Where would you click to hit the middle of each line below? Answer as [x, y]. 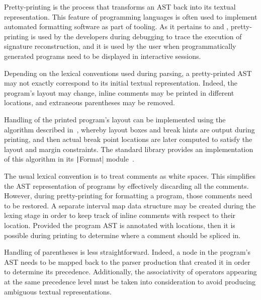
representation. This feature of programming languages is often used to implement [131, 16]
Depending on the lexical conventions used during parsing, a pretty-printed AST [128, 73]
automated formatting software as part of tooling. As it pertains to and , [116, 26]
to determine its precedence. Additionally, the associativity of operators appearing [130, 272]
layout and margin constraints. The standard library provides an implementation [129, 149]
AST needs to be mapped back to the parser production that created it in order [127, 261]
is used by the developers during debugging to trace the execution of [136, 36]
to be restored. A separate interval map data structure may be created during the [130, 205]
